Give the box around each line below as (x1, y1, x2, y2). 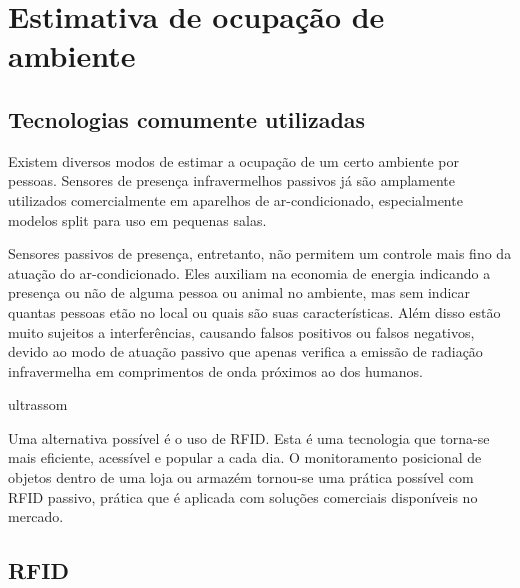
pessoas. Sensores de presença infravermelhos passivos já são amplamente (8, 170, 455, 191)
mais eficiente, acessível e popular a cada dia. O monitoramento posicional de (8, 447, 482, 468)
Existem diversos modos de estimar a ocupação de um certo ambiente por (8, 150, 460, 171)
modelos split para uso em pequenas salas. (8, 209, 267, 230)
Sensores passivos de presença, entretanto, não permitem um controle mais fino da (8, 243, 512, 264)
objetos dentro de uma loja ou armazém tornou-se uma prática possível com (8, 467, 474, 488)
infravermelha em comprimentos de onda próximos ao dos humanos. (8, 360, 424, 381)
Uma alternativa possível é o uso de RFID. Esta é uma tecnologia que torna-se (8, 427, 490, 448)
